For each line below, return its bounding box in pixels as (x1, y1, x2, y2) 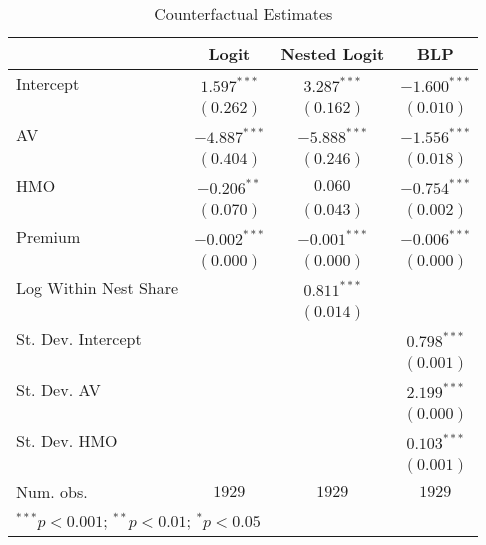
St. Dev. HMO (16, 429, 118, 452)
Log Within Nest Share (16, 276, 179, 299)
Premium (16, 225, 81, 248)
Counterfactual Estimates (154, 2, 333, 25)
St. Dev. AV (16, 378, 101, 401)
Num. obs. (16, 480, 88, 503)
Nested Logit (280, 42, 385, 65)
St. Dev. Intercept (16, 327, 142, 350)
